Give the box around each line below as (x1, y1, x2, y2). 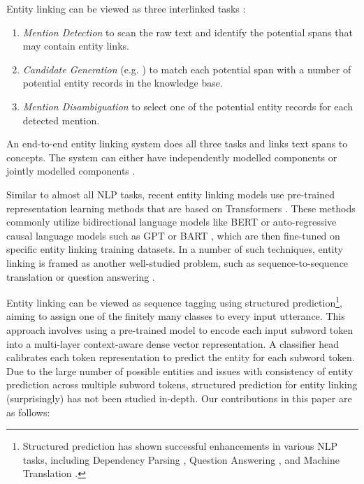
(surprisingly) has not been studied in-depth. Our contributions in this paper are (6, 390, 352, 405)
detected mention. (22, 112, 100, 127)
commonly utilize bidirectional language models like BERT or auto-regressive (6, 214, 337, 229)
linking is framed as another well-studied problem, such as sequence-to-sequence (6, 255, 349, 270)
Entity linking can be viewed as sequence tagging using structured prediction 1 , (6, 293, 342, 309)
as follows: (6, 404, 50, 419)
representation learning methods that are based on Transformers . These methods (6, 200, 356, 215)
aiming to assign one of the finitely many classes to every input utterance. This (6, 309, 345, 323)
